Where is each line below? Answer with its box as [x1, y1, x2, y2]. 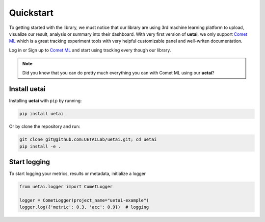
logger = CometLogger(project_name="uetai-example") [19, 197, 149, 203]
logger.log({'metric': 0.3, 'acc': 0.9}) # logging [19, 204, 149, 210]
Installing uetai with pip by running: [9, 98, 82, 104]
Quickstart [9, 7, 54, 18]
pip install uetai [19, 111, 64, 117]
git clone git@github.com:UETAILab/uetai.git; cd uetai [19, 137, 157, 142]
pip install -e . [19, 144, 61, 149]
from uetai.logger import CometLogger [19, 184, 113, 190]
